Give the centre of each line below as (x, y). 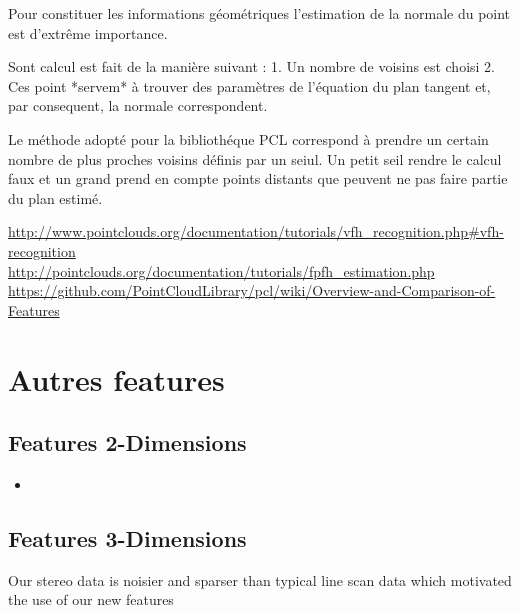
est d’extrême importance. (88, 32)
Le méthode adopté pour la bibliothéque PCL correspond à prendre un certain (248, 138)
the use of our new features (91, 599)
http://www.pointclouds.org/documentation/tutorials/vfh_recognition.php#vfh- (256, 231)
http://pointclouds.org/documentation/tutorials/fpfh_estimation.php (221, 270)
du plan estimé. (55, 197)
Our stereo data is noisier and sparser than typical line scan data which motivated (260, 579)
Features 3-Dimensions (127, 537)
